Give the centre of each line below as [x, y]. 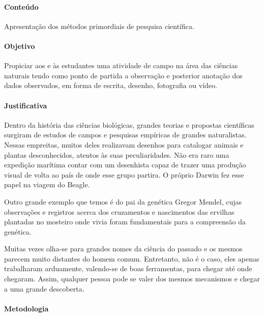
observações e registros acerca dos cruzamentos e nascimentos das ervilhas [119, 211]
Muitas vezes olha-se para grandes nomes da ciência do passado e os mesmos [123, 249]
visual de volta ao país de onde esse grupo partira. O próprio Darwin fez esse [124, 174]
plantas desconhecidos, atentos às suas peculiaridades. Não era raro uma [117, 154]
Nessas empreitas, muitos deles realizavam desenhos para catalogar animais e [124, 144]
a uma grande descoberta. [44, 288]
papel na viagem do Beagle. [47, 184]
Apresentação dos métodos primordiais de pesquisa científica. [99, 26]
